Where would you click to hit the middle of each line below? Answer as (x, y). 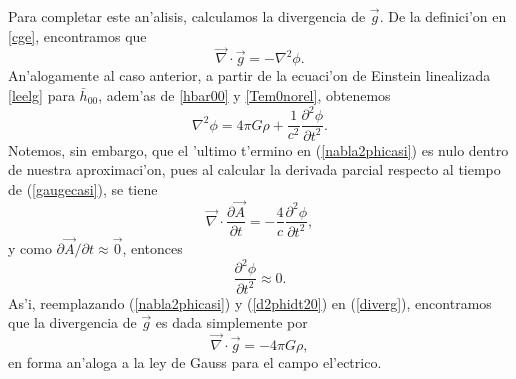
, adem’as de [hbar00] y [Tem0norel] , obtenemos (244, 95)
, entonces (152, 248)
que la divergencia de (72, 322)
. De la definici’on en (443, 16)
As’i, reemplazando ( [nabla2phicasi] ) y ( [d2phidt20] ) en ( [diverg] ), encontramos (250, 302)
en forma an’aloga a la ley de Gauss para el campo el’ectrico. (195, 362)
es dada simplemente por (231, 322)
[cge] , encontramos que (77, 35)
